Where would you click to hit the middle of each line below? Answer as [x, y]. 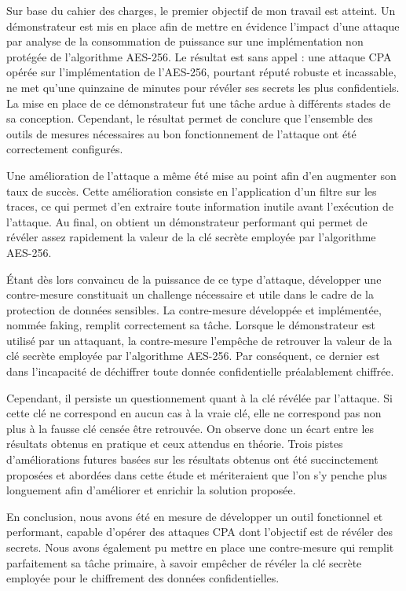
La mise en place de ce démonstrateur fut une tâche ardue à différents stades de [199, 103]
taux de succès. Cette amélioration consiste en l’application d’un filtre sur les [192, 191]
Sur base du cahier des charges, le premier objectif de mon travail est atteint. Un [201, 10]
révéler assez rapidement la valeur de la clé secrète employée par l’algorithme [191, 237]
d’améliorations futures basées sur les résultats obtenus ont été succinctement [192, 459]
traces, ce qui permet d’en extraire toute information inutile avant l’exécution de [200, 206]
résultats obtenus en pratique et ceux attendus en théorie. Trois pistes [175, 444]
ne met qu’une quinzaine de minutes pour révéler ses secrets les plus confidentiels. [203, 87]
